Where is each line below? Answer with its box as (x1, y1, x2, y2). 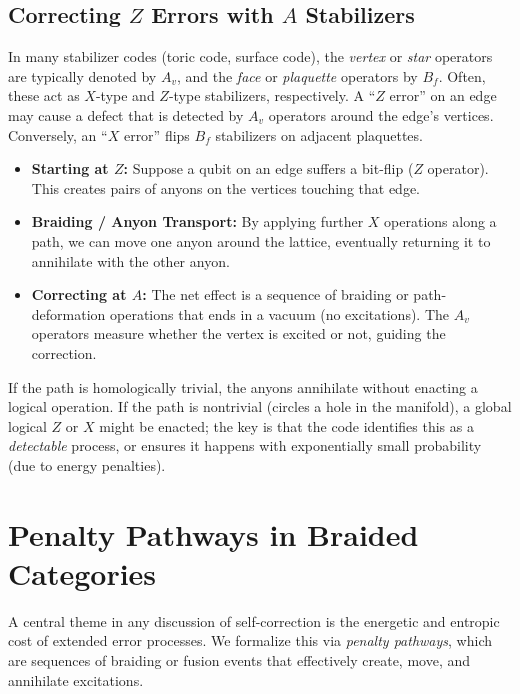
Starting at (31, 158, 109, 179)
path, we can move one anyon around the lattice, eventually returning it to (31, 230, 491, 251)
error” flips (123, 124, 190, 145)
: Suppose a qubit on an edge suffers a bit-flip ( (123, 158, 414, 179)
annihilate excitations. (8, 669, 144, 690)
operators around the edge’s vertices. (268, 104, 494, 125)
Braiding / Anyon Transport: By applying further (31, 211, 364, 232)
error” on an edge (389, 85, 497, 106)
